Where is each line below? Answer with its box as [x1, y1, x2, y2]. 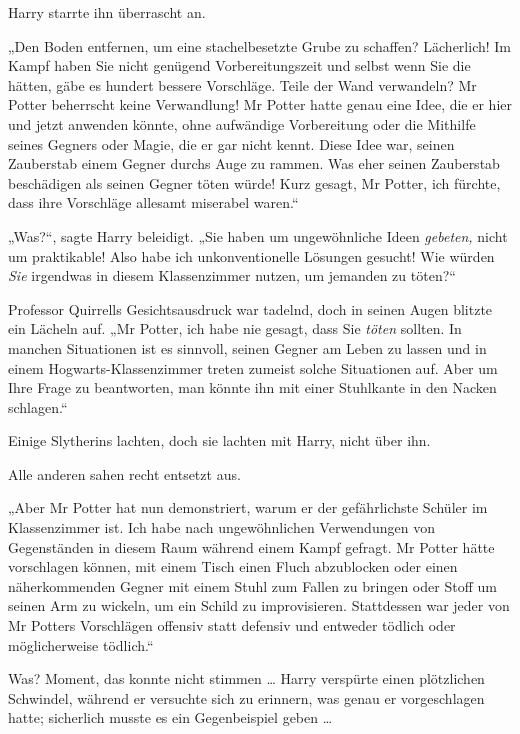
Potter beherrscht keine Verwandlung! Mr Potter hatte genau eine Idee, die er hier [8, 94, 512, 115]
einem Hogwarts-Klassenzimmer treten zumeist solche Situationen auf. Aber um [8, 357, 498, 378]
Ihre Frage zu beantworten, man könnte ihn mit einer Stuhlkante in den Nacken [8, 377, 497, 398]
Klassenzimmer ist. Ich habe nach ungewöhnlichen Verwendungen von [8, 517, 435, 538]
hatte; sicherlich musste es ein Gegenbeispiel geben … [8, 707, 333, 728]
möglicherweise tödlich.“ [8, 634, 154, 655]
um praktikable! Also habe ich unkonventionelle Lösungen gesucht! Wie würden [8, 245, 495, 266]
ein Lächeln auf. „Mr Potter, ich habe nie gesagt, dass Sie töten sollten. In [8, 318, 462, 339]
